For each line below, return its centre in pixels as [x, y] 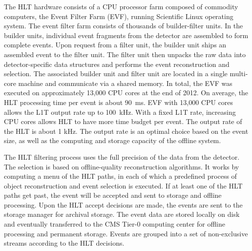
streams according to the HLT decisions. [64, 243]
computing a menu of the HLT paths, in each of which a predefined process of [120, 176]
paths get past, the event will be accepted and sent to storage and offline [113, 195]
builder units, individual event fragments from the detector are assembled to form [126, 35]
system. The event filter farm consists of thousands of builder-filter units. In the [124, 26]
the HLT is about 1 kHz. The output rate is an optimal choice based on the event [126, 131]
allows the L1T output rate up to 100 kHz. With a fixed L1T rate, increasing [120, 112]
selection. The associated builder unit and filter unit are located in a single [116, 73]
